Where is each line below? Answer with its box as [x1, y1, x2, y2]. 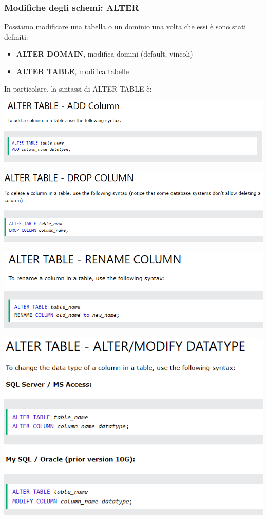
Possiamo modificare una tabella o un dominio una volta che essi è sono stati [4, 21, 246, 32]
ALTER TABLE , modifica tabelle [16, 66, 129, 76]
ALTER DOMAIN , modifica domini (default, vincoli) [16, 48, 193, 59]
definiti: [4, 31, 28, 42]
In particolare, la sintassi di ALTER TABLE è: [4, 83, 152, 94]
